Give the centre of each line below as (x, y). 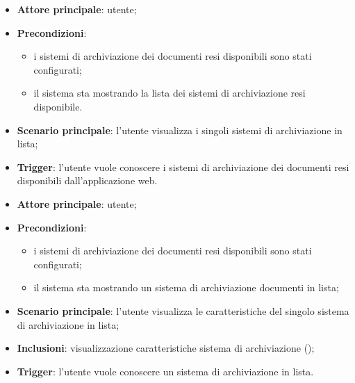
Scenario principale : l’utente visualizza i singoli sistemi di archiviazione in (180, 130)
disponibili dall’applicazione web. (87, 180)
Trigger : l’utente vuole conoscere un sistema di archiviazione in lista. (165, 371)
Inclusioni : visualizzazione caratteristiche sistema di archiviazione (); (166, 348)
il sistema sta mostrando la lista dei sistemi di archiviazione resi (170, 93)
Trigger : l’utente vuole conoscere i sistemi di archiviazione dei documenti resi (183, 166)
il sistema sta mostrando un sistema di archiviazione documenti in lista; (186, 287)
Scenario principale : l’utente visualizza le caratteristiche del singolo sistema (183, 310)
